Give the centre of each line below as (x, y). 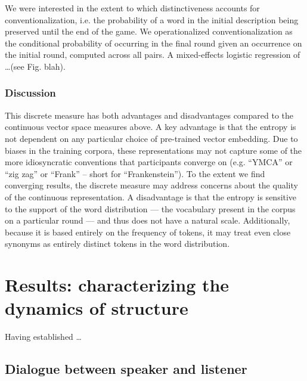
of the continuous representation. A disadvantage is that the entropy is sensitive (151, 196)
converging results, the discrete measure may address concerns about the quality (151, 185)
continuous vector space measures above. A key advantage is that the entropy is (151, 127)
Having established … (43, 337)
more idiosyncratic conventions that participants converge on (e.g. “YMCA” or (149, 162)
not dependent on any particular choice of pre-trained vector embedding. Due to (151, 138)
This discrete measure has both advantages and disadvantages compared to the (149, 115)
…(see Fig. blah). (35, 66)
